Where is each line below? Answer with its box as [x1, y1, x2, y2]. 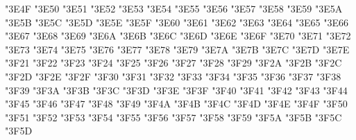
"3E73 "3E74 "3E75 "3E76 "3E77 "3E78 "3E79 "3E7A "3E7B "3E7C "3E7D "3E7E [5, 42, 350, 56]
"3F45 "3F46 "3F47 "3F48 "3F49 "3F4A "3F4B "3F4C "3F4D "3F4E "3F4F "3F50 [5, 96, 348, 111]
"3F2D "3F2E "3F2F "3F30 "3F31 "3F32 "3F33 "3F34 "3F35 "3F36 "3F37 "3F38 [5, 69, 341, 83]
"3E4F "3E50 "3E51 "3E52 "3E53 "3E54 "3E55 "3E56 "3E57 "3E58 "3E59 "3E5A [5, 1, 343, 15]
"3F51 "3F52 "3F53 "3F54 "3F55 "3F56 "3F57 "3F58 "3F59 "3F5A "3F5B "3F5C [5, 110, 342, 124]
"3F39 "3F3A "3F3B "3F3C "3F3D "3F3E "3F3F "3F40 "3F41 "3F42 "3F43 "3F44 [5, 82, 348, 97]
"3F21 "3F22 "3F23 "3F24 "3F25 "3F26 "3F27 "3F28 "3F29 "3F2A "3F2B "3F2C [5, 55, 342, 70]
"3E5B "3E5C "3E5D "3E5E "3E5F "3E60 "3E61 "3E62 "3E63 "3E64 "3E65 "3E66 [5, 15, 348, 29]
